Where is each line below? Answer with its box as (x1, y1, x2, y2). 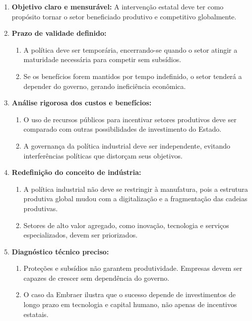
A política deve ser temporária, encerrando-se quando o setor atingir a (23, 44, 238, 55)
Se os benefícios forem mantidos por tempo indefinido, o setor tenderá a (23, 71, 242, 81)
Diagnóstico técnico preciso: (11, 246, 109, 256)
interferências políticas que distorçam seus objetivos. (23, 150, 183, 160)
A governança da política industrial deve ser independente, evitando (23, 140, 231, 151)
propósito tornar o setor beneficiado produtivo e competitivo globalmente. (11, 11, 237, 21)
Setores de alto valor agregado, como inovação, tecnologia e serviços (23, 220, 229, 230)
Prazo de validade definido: (11, 28, 107, 38)
